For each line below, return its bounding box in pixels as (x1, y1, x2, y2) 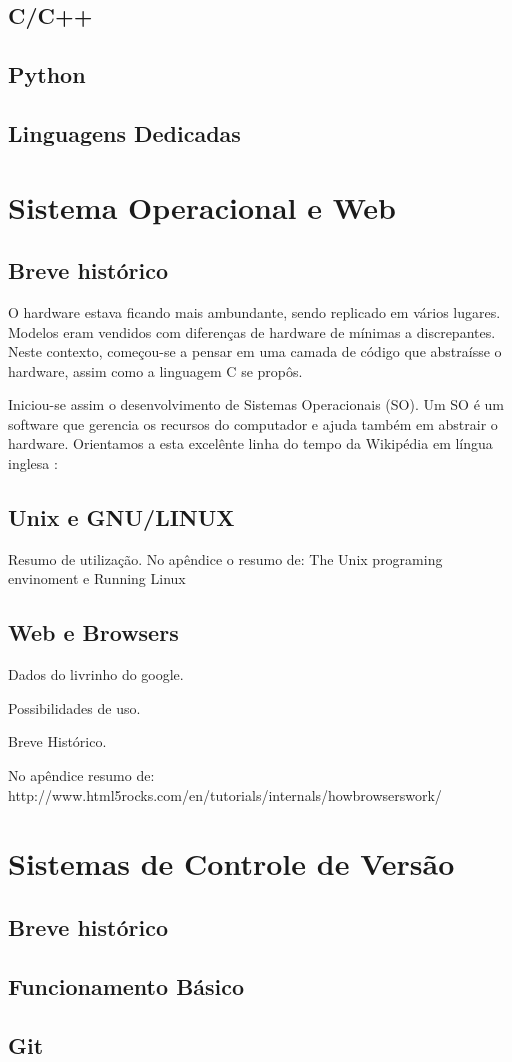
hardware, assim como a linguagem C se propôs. (8, 360, 303, 381)
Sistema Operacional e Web (8, 186, 396, 227)
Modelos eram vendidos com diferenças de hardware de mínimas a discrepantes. (8, 321, 496, 342)
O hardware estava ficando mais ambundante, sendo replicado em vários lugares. (8, 301, 501, 322)
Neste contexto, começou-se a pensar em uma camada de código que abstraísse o (8, 341, 502, 362)
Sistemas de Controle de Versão (8, 843, 455, 884)
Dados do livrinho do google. (8, 664, 184, 685)
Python (8, 59, 86, 90)
